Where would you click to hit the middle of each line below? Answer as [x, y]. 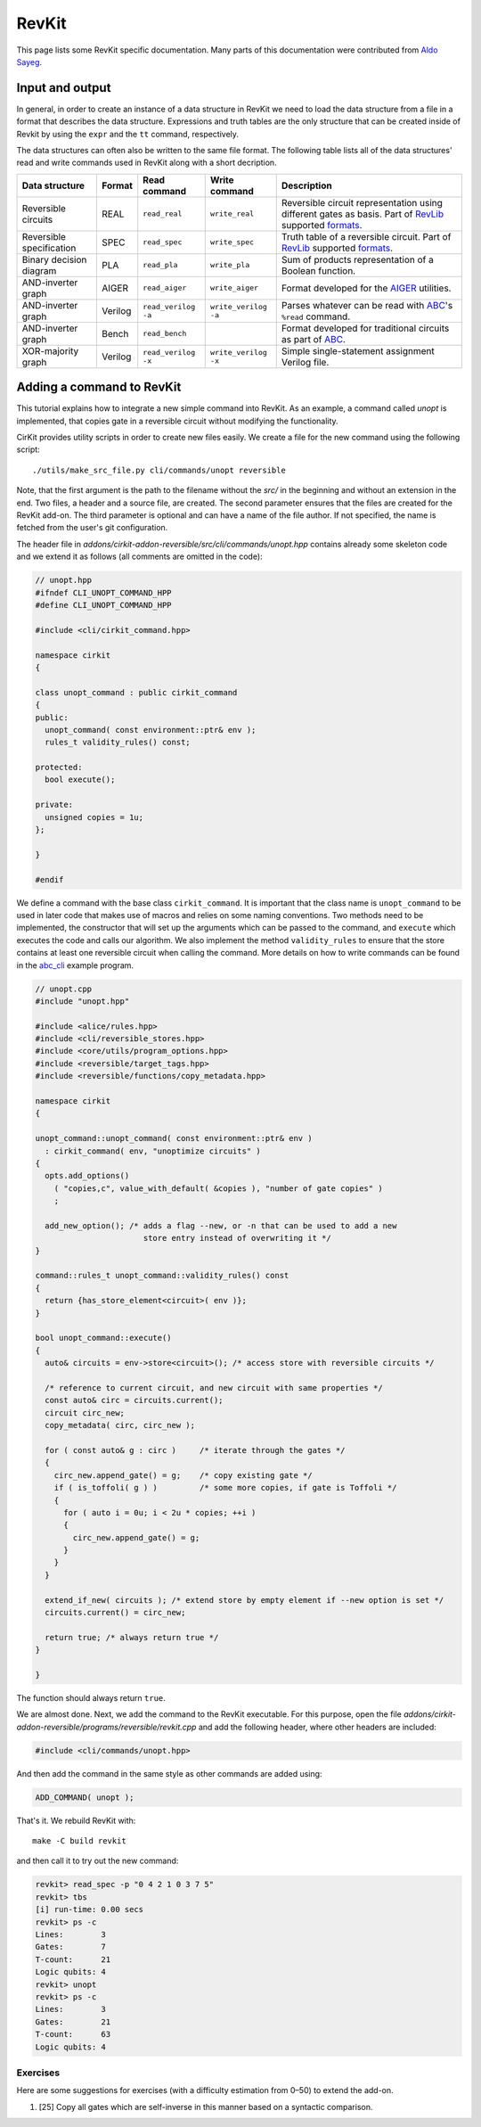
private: [54, 805]
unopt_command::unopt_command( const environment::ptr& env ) [174, 1138]
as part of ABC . [314, 339]
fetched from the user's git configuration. [92, 528]
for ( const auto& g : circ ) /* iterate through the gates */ [195, 1450]
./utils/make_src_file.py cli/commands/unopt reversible [159, 470]
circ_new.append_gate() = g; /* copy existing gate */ [183, 1475]
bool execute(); [80, 780]
